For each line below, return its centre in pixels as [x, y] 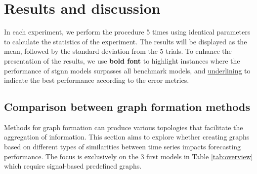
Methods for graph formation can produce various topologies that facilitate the [124, 127]
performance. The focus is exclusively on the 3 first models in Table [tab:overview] [128, 156]
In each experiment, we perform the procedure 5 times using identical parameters [127, 32]
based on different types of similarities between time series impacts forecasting [123, 147]
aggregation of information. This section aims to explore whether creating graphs [127, 137]
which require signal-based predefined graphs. [73, 166]
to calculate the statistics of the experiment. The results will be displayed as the [126, 41]
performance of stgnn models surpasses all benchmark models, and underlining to [127, 70]
